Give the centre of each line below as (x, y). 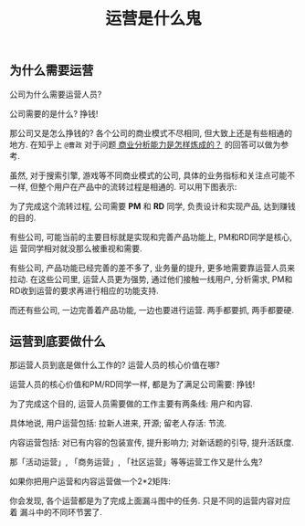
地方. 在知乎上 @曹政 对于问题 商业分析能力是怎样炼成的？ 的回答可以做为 (145, 144)
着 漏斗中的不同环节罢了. (56, 512)
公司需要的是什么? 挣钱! (54, 113)
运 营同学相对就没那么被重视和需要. (76, 248)
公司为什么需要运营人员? (56, 94)
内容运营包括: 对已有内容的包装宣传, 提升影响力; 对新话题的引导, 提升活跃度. (152, 443)
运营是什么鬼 (153, 19)
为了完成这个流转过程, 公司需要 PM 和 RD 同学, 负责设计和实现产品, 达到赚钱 (153, 205)
